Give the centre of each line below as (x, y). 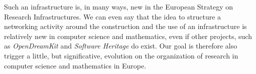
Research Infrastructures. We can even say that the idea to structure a (113, 16)
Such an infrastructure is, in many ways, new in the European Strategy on (119, 6)
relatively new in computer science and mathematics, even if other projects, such (128, 36)
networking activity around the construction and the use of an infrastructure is (125, 26)
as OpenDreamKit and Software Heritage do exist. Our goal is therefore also (121, 46)
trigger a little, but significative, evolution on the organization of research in (121, 55)
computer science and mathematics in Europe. (75, 65)
